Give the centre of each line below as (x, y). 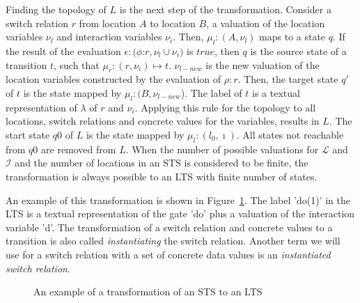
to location (173, 23)
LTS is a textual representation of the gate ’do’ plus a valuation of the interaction (180, 213)
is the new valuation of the (263, 64)
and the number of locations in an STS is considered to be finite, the (162, 163)
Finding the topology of (56, 9)
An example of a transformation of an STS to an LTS (148, 292)
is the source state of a (298, 50)
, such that (76, 64)
